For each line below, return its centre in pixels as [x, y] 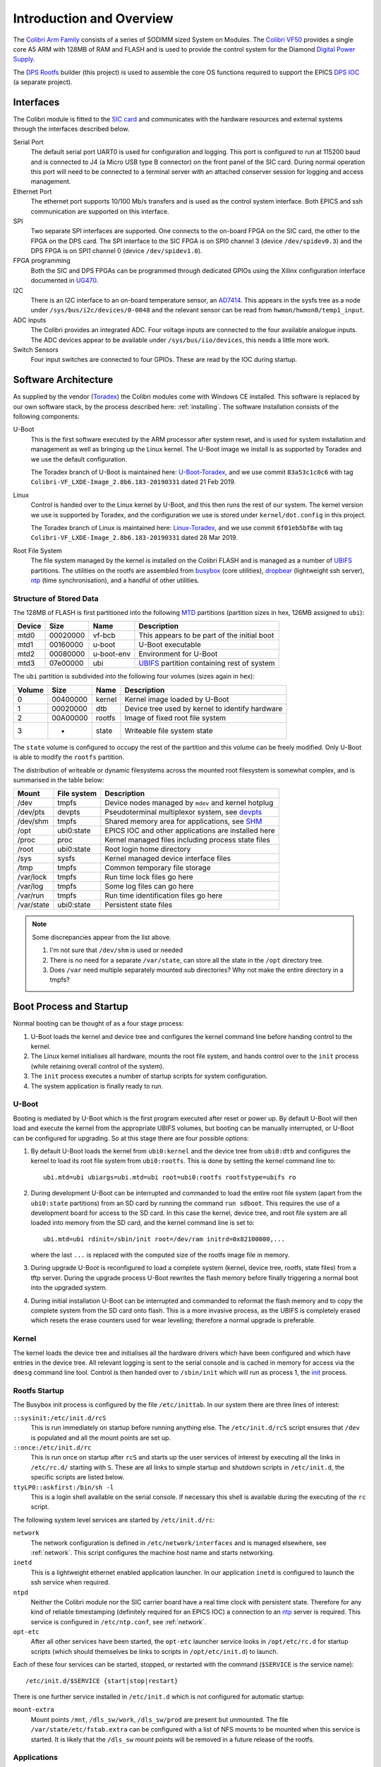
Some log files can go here [149, 886]
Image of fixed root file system [175, 717]
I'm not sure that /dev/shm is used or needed [116, 950]
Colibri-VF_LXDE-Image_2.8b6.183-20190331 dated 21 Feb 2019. [133, 482]
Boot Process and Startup [71, 1007]
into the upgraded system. [69, 1288]
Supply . [24, 59]
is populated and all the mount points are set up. [101, 1438]
